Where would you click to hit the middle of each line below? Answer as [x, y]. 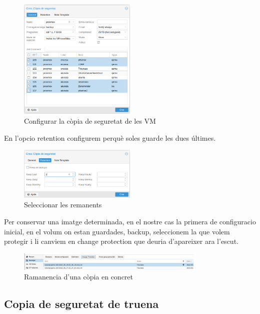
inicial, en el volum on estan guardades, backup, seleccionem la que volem [117, 231]
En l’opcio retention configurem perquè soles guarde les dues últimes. [110, 137]
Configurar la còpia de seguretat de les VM [90, 120]
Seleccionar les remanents [63, 205]
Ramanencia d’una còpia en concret [79, 277]
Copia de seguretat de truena [81, 304]
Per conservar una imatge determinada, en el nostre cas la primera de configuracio [130, 221]
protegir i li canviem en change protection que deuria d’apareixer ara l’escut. [121, 241]
